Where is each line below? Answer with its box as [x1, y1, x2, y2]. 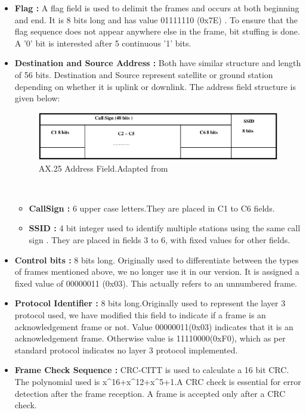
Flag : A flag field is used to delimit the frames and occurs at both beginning [14, 2, 299, 14]
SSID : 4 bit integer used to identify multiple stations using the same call [29, 222, 301, 234]
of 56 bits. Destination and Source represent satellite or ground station [14, 68, 273, 80]
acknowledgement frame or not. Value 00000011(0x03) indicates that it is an [14, 320, 293, 333]
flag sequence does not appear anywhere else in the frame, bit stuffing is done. [14, 25, 300, 38]
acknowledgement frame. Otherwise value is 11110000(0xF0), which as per [14, 332, 286, 344]
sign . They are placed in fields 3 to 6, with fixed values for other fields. [29, 234, 290, 246]
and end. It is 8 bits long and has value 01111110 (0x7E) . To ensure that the [14, 13, 298, 26]
